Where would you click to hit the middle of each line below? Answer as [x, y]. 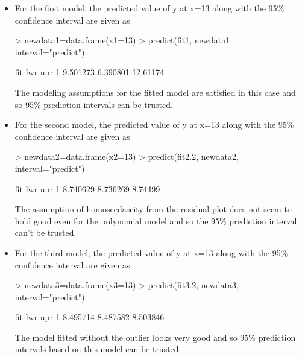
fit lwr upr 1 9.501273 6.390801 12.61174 [90, 72]
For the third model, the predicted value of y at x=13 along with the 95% [151, 252]
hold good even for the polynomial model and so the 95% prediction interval [156, 220]
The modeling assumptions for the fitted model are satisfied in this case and [155, 92]
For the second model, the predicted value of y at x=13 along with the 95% [154, 125]
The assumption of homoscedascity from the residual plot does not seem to [153, 209]
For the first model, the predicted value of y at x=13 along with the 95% [149, 8]
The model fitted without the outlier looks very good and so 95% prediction [155, 337]
